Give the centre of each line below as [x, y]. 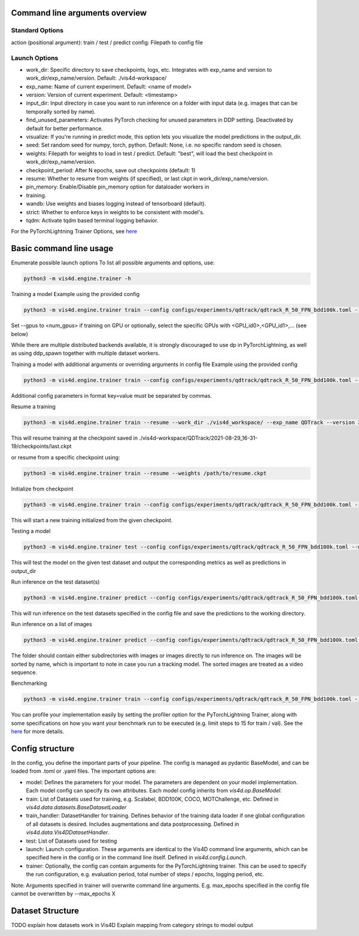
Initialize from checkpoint [42, 489]
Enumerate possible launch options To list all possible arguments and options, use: [113, 263]
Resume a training [34, 407]
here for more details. [38, 731]
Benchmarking [29, 683]
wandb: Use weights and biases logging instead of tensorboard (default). [116, 204]
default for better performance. [64, 128]
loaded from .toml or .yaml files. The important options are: [84, 771]
